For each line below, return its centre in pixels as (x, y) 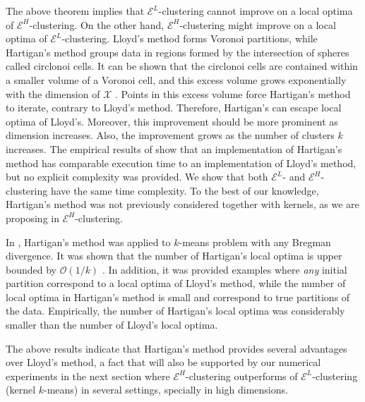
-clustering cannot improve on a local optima (256, 11)
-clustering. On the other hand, (97, 24)
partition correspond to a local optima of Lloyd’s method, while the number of (176, 283)
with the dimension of (53, 93)
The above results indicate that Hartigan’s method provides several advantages (176, 348)
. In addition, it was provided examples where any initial (225, 269)
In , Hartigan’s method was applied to (88, 242)
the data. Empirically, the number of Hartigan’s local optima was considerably (175, 311)
